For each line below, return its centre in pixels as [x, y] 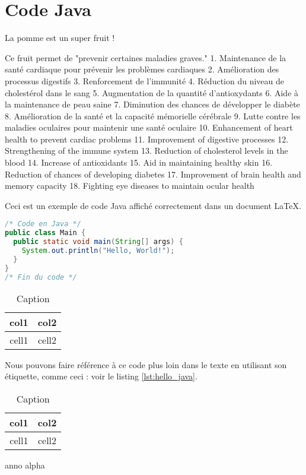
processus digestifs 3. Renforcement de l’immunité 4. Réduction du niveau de [145, 80]
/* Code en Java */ [43, 224]
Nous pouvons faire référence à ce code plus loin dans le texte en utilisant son [146, 364]
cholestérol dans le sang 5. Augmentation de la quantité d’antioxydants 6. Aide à [152, 92]
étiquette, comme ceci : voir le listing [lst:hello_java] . [101, 376]
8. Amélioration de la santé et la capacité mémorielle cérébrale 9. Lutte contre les [153, 115]
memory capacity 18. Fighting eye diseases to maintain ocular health [130, 186]
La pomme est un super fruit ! [60, 38]
